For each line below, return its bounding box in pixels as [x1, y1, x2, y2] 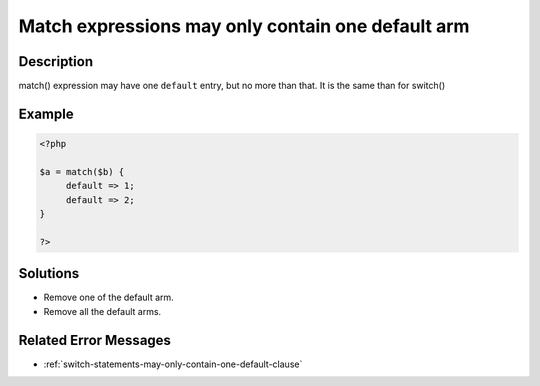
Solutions [18, 265, 80, 282]
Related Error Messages [18, 331, 172, 349]
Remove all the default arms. [43, 305, 162, 317]
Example [18, 105, 74, 122]
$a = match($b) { [39, 166, 125, 177]
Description [18, 53, 94, 70]
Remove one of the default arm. [43, 291, 174, 304]
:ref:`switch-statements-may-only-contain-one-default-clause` [43, 358, 303, 370]
